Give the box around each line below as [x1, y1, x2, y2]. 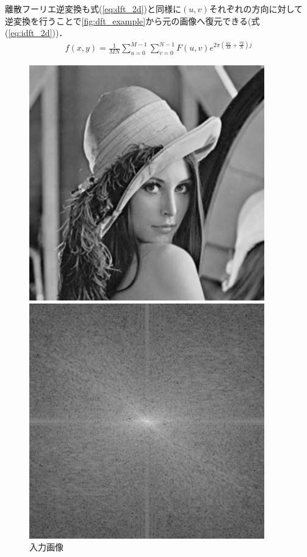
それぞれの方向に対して [209, 2, 303, 15]
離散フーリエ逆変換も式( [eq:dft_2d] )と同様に [5, 2, 181, 15]
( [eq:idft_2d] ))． [5, 26, 68, 39]
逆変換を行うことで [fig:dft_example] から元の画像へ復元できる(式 [5, 14, 260, 27]
